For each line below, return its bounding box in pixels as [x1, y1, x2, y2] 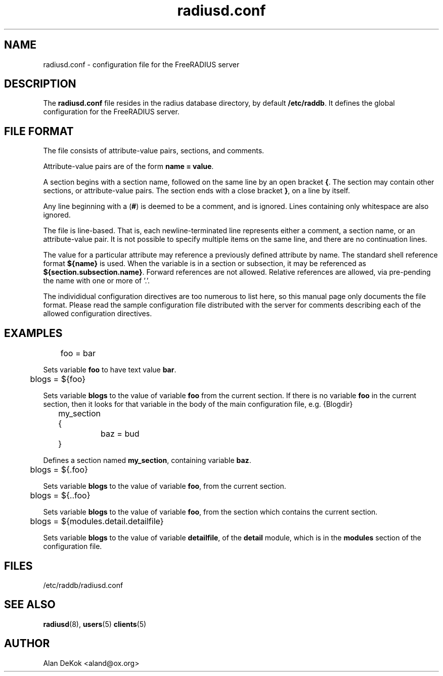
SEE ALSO [4, 598, 56, 611]
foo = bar [60, 348, 96, 359]
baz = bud [101, 429, 140, 439]
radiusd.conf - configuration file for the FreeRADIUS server [43, 60, 240, 69]
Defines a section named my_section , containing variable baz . [43, 456, 251, 465]
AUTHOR [4, 637, 50, 650]
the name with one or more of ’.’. [43, 276, 150, 285]
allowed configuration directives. [43, 309, 152, 318]
